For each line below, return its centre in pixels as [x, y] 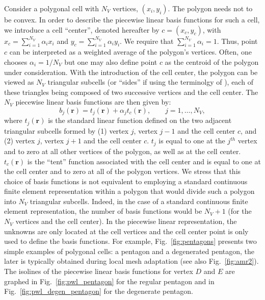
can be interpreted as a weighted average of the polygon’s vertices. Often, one [130, 52]
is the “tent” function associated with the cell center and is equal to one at [144, 161]
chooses [16, 61]
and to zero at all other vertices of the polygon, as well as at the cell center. [123, 151]
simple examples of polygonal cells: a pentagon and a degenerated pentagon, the [129, 251]
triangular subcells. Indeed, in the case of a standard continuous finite [139, 201]
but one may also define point [111, 61]
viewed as [19, 82]
